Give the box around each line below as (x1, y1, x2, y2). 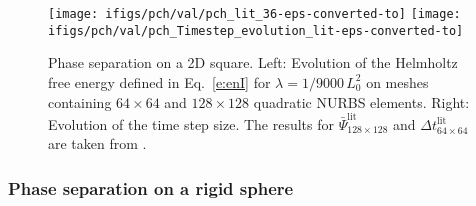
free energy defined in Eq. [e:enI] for (48, 71, 271, 92)
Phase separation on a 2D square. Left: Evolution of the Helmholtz (48, 52, 458, 73)
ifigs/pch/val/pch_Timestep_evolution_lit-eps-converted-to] (48, 23, 464, 38)
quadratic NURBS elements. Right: (253, 91, 470, 112)
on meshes (366, 71, 429, 92)
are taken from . (48, 133, 147, 154)
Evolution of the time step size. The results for (48, 113, 335, 134)
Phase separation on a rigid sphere (8, 175, 294, 200)
